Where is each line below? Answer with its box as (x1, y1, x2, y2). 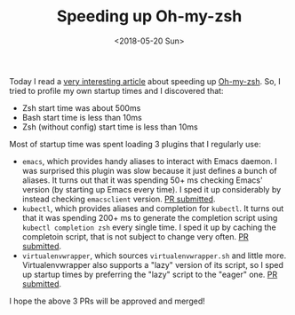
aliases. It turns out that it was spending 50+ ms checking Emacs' (21, 175, 264, 185)
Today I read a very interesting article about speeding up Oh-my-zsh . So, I (9, 75, 282, 86)
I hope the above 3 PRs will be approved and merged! (9, 295, 206, 306)
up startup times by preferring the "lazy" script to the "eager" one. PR (21, 269, 278, 280)
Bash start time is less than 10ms (21, 112, 142, 122)
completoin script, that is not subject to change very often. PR (21, 231, 249, 241)
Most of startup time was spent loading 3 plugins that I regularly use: (9, 138, 261, 149)
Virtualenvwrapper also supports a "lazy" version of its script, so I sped (21, 259, 284, 270)
